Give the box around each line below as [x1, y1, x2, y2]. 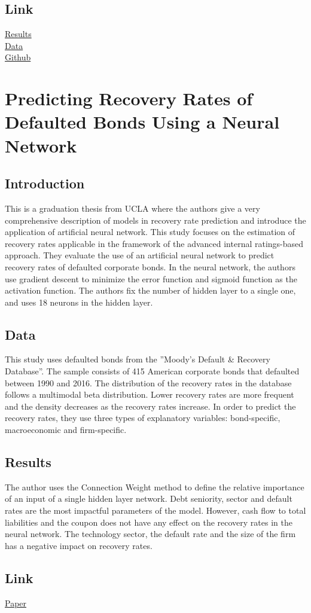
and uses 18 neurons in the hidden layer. [5, 295, 153, 308]
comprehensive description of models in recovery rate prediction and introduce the [5, 214, 306, 226]
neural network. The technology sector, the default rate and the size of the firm [5, 527, 296, 540]
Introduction [5, 174, 85, 193]
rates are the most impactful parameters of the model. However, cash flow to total [5, 504, 306, 517]
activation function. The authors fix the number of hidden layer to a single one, [5, 284, 296, 297]
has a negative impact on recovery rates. [5, 539, 153, 551]
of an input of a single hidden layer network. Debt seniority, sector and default [5, 492, 292, 505]
